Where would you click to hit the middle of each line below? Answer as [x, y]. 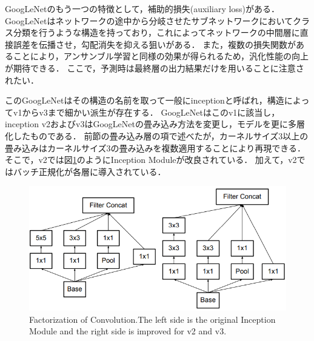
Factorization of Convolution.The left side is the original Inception [152, 319]
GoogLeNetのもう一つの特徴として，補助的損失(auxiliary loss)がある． [142, 8]
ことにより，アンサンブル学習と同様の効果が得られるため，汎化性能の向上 [161, 56]
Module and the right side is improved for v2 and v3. [128, 331]
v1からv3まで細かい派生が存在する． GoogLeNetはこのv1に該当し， [146, 112]
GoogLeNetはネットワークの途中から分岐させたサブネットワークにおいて [149, 20]
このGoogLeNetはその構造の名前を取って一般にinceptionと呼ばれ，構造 [145, 100]
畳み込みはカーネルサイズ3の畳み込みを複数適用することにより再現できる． [155, 147]
